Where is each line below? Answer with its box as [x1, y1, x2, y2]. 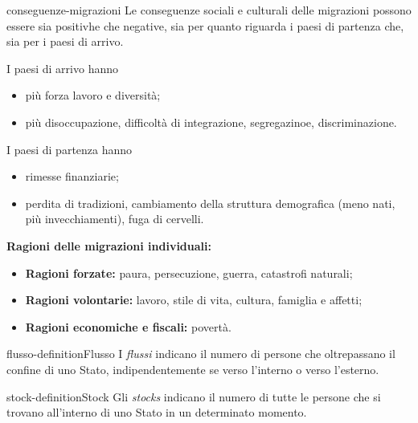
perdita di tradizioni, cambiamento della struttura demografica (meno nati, [25, 194, 395, 211]
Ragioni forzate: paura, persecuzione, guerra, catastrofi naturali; [25, 264, 353, 281]
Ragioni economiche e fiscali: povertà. [25, 318, 232, 335]
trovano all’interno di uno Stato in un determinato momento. [6, 404, 307, 421]
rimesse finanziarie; [25, 168, 119, 185]
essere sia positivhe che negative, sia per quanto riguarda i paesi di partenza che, [6, 17, 404, 34]
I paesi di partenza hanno [6, 140, 133, 157]
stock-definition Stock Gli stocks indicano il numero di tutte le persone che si [6, 388, 381, 405]
